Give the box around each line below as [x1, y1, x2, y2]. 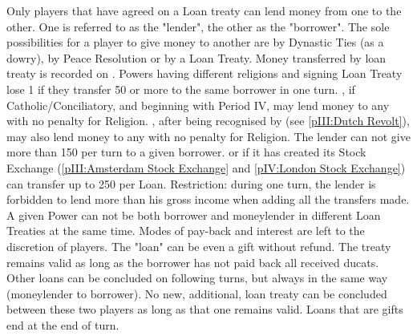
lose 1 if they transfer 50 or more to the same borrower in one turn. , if [6, 80, 355, 97]
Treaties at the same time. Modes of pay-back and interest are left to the [6, 222, 365, 239]
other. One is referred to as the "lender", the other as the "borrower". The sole [6, 18, 390, 34]
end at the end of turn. [6, 316, 119, 333]
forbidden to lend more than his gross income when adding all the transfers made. [6, 191, 410, 208]
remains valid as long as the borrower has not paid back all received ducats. [6, 253, 379, 270]
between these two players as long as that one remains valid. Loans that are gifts [6, 301, 403, 318]
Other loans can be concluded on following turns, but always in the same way [6, 269, 388, 286]
